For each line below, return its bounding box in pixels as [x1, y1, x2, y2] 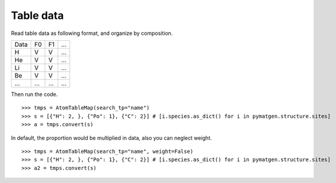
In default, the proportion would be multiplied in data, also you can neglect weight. [11, 134, 212, 142]
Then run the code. [11, 91, 58, 98]
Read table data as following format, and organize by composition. [11, 30, 173, 37]
